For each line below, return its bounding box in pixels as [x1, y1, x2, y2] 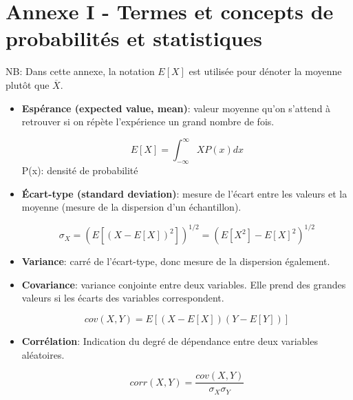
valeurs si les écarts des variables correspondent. [21, 291, 224, 305]
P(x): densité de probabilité [21, 162, 138, 177]
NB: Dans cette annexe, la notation [6, 64, 155, 78]
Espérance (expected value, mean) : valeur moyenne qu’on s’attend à [21, 101, 331, 115]
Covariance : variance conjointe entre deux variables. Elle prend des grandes [21, 277, 346, 291]
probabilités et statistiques [6, 24, 263, 52]
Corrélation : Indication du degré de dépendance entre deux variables [21, 334, 318, 348]
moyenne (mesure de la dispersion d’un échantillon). [21, 200, 242, 214]
